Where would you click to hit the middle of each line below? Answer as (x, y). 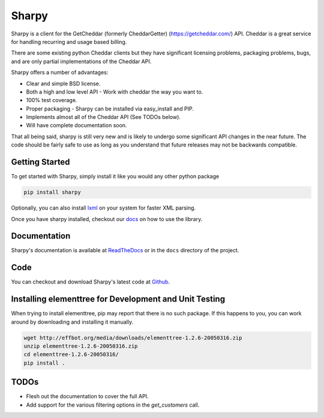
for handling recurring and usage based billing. (69, 41)
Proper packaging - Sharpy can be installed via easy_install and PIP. (110, 109)
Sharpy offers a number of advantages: (60, 73)
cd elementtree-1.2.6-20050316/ (71, 355)
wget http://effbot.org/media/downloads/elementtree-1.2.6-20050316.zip (133, 338)
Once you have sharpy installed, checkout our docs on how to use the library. (107, 219)
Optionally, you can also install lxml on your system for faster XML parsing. (103, 208)
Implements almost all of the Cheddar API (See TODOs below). (103, 117)
